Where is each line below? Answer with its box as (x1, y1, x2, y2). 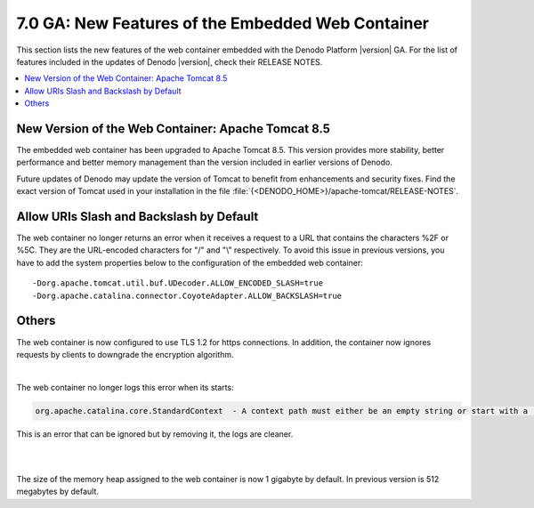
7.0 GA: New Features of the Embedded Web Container (16, 13, 430, 33)
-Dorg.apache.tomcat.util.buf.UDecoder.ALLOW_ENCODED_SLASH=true (32, 278, 324, 288)
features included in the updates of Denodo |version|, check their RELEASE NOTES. (16, 56, 323, 67)
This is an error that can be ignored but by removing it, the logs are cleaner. (16, 428, 294, 439)
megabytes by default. (16, 486, 100, 497)
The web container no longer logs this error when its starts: (16, 382, 235, 392)
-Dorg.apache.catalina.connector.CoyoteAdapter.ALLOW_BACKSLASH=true (32, 290, 343, 301)
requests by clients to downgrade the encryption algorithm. (16, 349, 235, 359)
